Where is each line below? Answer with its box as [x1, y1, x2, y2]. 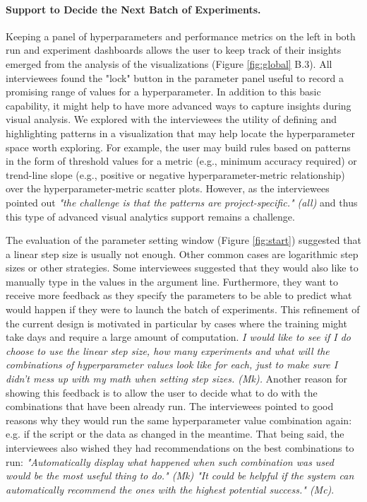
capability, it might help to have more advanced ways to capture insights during [6, 98, 351, 112]
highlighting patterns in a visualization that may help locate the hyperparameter [6, 125, 356, 140]
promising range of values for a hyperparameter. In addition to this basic [6, 84, 321, 99]
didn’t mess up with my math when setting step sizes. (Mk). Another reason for [6, 371, 347, 386]
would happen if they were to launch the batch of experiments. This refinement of [6, 302, 360, 317]
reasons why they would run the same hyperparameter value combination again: [6, 412, 352, 427]
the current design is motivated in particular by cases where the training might [6, 315, 347, 330]
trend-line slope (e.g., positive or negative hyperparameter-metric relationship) [6, 167, 345, 182]
